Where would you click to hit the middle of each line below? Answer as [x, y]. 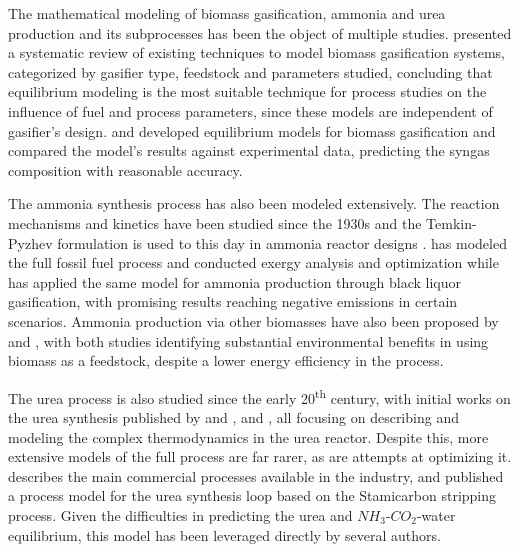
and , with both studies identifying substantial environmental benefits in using [248, 340]
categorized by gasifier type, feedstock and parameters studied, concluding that [250, 71]
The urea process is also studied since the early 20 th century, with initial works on [259, 396]
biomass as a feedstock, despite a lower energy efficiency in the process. [226, 360]
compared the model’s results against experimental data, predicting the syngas [249, 150]
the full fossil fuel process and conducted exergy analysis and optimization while [253, 262]
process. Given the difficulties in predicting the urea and [180, 514]
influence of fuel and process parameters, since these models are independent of [250, 110]
